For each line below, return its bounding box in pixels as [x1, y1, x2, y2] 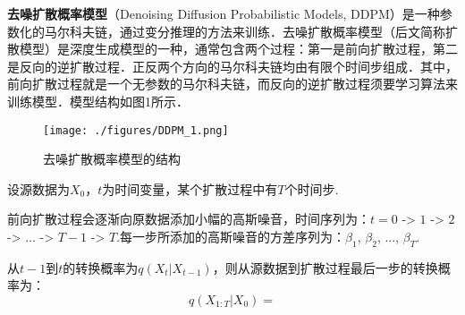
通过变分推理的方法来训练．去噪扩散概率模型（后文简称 [119, 21, 445, 40]
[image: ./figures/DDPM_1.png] [43, 123, 229, 137]
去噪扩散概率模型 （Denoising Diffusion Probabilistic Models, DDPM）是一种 [7, 4, 440, 22]
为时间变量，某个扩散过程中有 [102, 179, 278, 198]
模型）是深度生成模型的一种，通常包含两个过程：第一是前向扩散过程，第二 [19, 39, 458, 58]
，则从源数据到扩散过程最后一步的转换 [212, 258, 438, 277]
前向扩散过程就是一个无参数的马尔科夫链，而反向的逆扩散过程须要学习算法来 [7, 74, 458, 93]
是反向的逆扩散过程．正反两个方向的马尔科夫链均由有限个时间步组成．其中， [7, 56, 458, 75]
